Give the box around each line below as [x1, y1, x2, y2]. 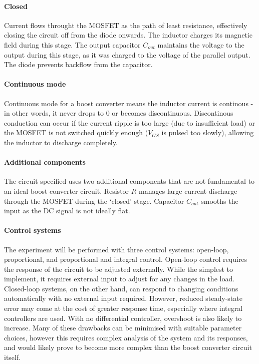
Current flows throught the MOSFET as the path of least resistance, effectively [4, 20, 247, 30]
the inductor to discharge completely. [4, 137, 118, 147]
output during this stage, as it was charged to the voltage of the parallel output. [4, 49, 250, 60]
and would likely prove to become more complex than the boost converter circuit [4, 342, 252, 352]
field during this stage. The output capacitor [4, 39, 141, 50]
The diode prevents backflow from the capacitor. [4, 59, 153, 70]
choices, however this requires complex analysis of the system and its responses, [4, 332, 248, 342]
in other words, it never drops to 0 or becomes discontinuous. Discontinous [4, 108, 233, 118]
